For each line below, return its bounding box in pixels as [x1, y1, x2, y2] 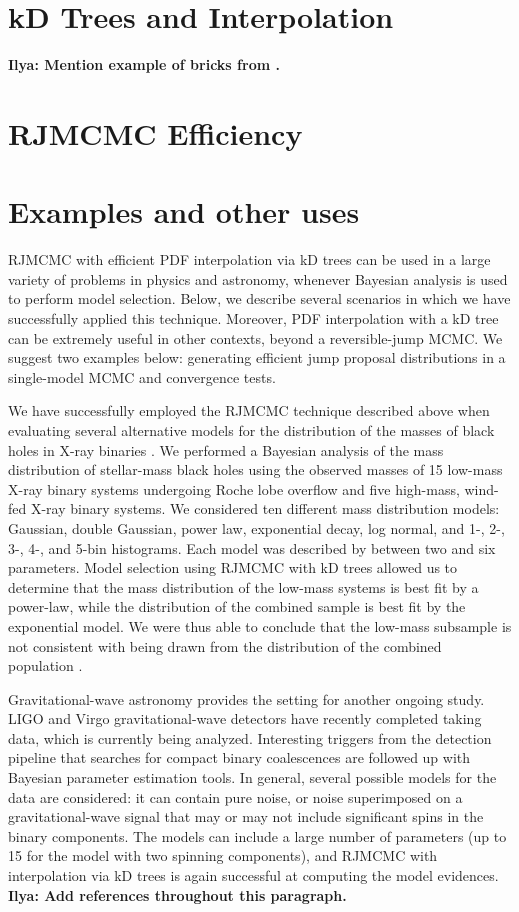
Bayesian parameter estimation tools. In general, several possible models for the [8, 767, 497, 788]
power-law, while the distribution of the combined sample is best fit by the [8, 596, 466, 617]
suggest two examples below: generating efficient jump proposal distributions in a [8, 347, 506, 368]
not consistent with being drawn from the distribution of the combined [8, 635, 442, 656]
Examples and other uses [8, 191, 360, 232]
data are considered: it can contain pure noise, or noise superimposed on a [8, 786, 463, 807]
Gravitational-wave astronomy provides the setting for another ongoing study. [8, 688, 485, 709]
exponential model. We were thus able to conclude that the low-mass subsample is [8, 615, 512, 636]
